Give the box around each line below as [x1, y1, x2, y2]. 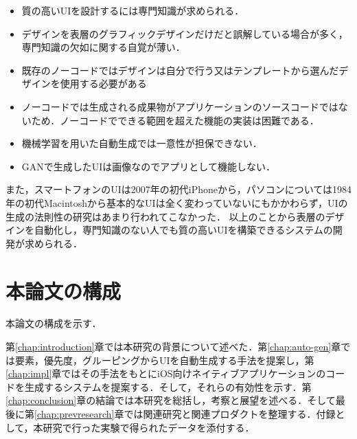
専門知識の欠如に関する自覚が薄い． [21, 40, 185, 54]
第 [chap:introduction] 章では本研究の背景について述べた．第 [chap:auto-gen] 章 [5, 339, 341, 354]
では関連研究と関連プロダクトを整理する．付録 [124, 407, 336, 420]
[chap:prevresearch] [34, 407, 115, 420]
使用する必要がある [60, 76, 147, 91]
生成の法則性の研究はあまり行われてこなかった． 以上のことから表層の [5, 209, 325, 223]
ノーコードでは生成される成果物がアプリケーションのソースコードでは [21, 99, 338, 113]
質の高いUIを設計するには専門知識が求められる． [21, 3, 244, 17]
